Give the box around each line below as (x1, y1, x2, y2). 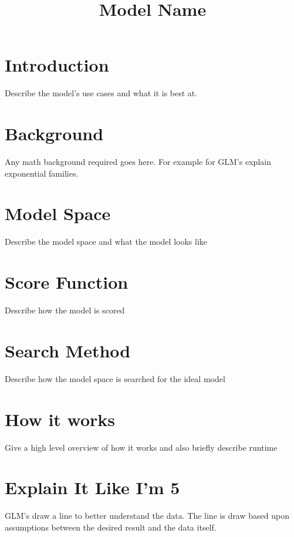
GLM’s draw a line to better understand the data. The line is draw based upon (5, 509, 289, 522)
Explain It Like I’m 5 (5, 475, 180, 499)
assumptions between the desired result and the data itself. (5, 521, 217, 533)
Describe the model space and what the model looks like (5, 235, 207, 248)
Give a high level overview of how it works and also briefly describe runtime (5, 441, 278, 453)
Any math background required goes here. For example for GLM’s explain (5, 156, 271, 168)
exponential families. (5, 167, 79, 179)
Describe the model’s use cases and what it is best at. (5, 87, 198, 99)
